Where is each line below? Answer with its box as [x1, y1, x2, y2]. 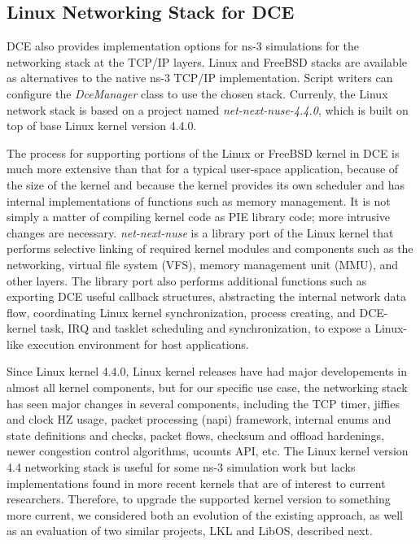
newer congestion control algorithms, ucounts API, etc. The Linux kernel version [7, 442, 409, 459]
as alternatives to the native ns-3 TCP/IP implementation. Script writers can [7, 69, 393, 86]
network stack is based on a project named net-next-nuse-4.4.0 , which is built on [7, 101, 409, 118]
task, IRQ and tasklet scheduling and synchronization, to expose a [40, 320, 371, 337]
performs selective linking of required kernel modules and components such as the [7, 240, 413, 257]
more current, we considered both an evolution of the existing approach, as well [7, 506, 403, 523]
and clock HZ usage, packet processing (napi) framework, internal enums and [7, 411, 392, 428]
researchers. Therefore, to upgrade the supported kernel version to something [7, 490, 391, 507]
